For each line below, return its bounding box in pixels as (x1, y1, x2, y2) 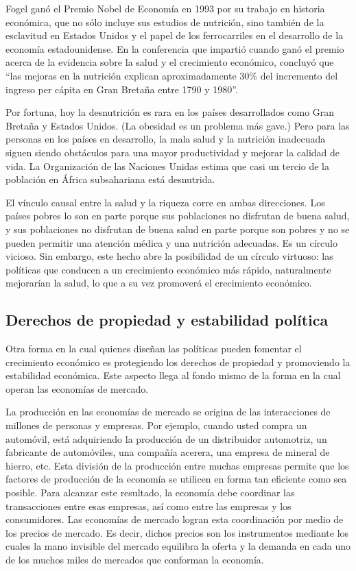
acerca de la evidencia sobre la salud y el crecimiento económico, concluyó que (5, 55, 334, 69)
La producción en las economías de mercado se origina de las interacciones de (5, 404, 331, 419)
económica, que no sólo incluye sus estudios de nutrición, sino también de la (5, 14, 324, 29)
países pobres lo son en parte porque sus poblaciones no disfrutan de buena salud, (5, 208, 350, 223)
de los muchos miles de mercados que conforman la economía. (5, 552, 264, 566)
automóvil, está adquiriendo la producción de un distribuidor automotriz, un (5, 431, 327, 446)
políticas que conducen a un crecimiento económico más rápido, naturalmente (5, 262, 331, 276)
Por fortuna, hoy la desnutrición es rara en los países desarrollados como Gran (5, 105, 335, 119)
